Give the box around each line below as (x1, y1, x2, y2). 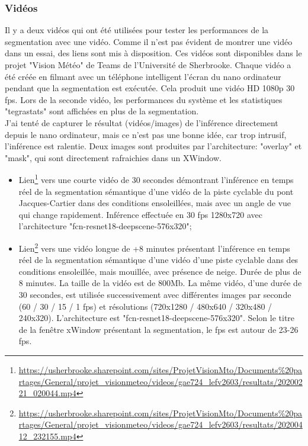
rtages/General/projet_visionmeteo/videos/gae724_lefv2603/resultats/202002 (18, 375, 303, 387)
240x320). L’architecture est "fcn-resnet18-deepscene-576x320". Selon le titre (18, 312, 295, 324)
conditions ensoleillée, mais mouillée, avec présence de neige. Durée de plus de (18, 265, 301, 277)
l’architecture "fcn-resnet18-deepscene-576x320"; (18, 220, 192, 232)
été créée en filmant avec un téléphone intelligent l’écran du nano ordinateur (5, 70, 281, 82)
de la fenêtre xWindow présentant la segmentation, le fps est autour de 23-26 (18, 323, 299, 335)
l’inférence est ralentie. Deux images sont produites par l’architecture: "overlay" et (5, 140, 302, 152)
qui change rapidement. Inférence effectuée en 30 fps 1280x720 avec (18, 208, 262, 220)
